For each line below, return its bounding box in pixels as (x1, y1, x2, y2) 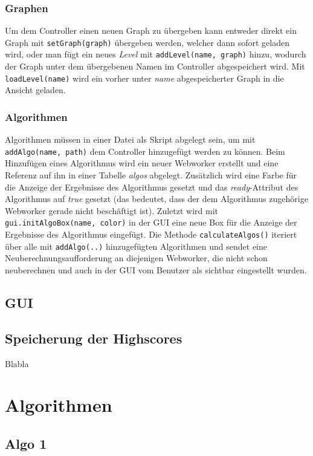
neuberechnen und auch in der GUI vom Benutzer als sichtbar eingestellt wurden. (5, 263, 307, 276)
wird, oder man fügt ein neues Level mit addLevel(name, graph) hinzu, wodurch (5, 48, 306, 60)
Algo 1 (5, 434, 47, 452)
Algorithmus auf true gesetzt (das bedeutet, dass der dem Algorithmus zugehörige (5, 192, 308, 205)
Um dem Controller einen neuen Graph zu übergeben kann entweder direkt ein (5, 24, 297, 37)
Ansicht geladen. (5, 83, 66, 96)
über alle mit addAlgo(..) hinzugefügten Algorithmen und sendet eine (5, 239, 267, 252)
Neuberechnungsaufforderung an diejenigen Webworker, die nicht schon (5, 252, 268, 264)
